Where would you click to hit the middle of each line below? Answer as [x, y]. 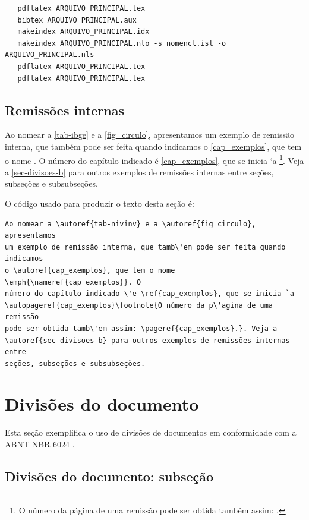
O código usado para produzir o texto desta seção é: [100, 203]
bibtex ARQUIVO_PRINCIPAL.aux [77, 20]
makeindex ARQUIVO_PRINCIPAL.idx [83, 32]
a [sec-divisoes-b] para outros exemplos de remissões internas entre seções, [139, 171]
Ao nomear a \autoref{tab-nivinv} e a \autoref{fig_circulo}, [130, 224]
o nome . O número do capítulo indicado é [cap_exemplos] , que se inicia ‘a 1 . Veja [154, 159]
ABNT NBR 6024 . [40, 444]
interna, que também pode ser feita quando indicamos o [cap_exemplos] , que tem [153, 146]
